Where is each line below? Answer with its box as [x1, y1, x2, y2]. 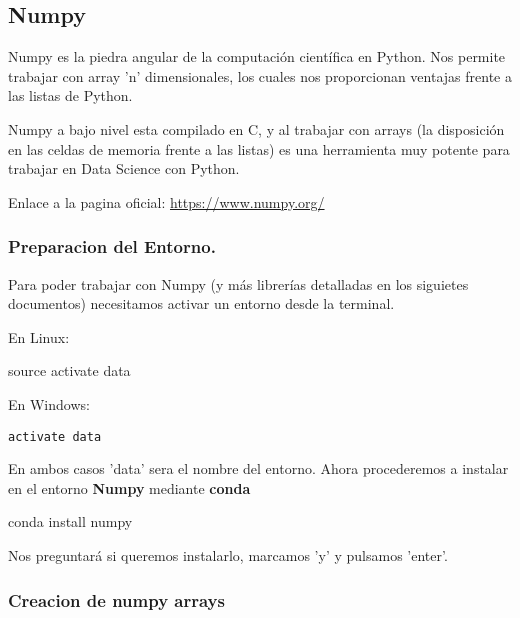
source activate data [8, 360, 131, 381]
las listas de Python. [8, 85, 133, 106]
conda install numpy [8, 511, 133, 532]
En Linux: [8, 326, 70, 347]
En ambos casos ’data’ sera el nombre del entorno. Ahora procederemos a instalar [8, 458, 509, 479]
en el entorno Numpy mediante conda [8, 477, 251, 498]
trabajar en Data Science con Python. [8, 158, 240, 179]
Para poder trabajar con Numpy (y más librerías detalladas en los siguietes [8, 273, 469, 294]
